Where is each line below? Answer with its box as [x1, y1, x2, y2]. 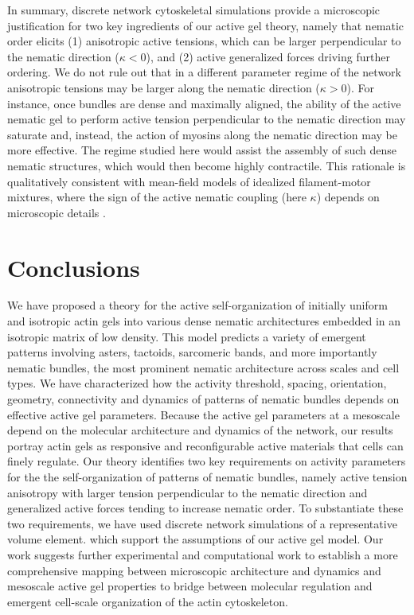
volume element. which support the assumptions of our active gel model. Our [7, 531, 384, 547]
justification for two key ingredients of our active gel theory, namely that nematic [7, 17, 404, 33]
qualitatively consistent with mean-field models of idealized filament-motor [7, 173, 371, 189]
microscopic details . [7, 204, 106, 220]
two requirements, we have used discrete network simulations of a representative [7, 515, 397, 531]
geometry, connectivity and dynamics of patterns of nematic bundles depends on [7, 391, 400, 407]
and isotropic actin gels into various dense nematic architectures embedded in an [7, 313, 401, 329]
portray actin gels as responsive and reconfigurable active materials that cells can [7, 437, 404, 453]
